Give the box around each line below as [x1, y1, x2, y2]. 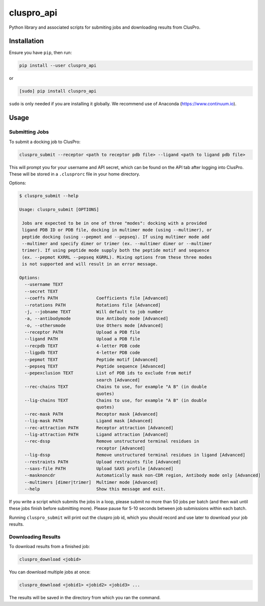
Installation [9, 37, 44, 45]
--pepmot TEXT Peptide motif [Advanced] [24, 357, 158, 362]
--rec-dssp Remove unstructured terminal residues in [24, 438, 199, 444]
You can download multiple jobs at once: [9, 569, 91, 575]
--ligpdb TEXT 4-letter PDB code [24, 350, 140, 356]
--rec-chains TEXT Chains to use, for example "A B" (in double [24, 384, 207, 390]
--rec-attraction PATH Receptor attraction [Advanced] [24, 425, 174, 431]
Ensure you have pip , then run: [9, 50, 72, 56]
